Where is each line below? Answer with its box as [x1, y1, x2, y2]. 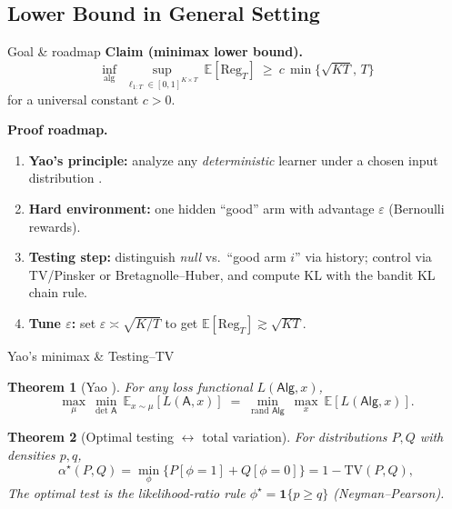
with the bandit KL [326, 264, 436, 284]
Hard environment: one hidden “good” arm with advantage [28, 198, 375, 217]
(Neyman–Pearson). [333, 483, 445, 502]
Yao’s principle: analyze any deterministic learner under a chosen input [28, 150, 438, 169]
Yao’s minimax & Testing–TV [7, 345, 175, 364]
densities [7, 444, 55, 464]
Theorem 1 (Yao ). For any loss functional [7, 376, 253, 395]
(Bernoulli [388, 198, 445, 217]
